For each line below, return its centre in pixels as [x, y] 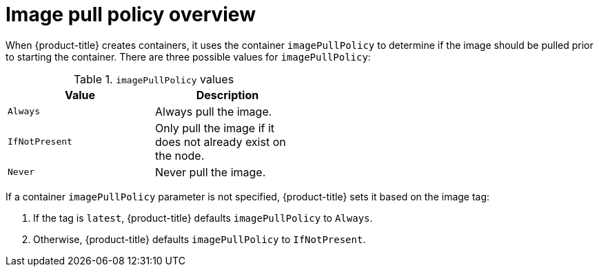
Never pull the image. [211, 172]
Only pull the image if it [215, 128]
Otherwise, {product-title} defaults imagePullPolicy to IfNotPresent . [200, 239]
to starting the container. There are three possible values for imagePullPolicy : [188, 56]
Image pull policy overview [131, 14]
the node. [180, 155]
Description [227, 95]
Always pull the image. [214, 111]
